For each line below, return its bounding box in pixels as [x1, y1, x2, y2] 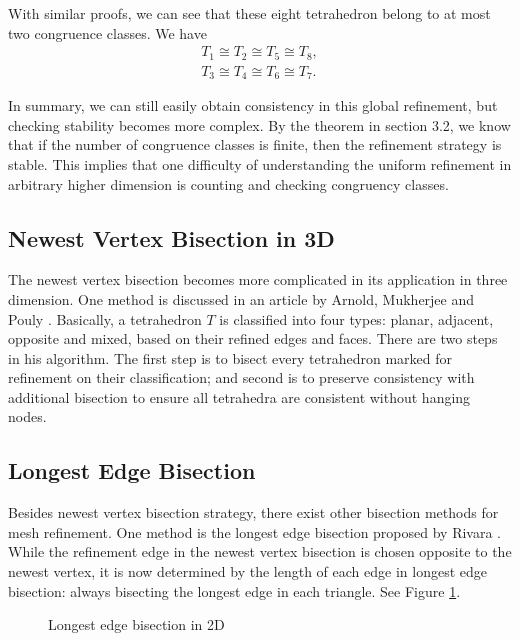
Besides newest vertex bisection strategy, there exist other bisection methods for [8, 502, 499, 523]
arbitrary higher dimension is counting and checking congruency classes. [8, 173, 449, 194]
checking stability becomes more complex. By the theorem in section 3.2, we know [8, 114, 511, 135]
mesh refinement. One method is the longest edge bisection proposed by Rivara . [8, 521, 502, 542]
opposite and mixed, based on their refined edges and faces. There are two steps [8, 328, 498, 349]
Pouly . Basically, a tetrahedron [8, 308, 202, 329]
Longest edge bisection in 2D [48, 614, 225, 635]
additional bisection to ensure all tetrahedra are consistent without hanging [8, 386, 471, 407]
